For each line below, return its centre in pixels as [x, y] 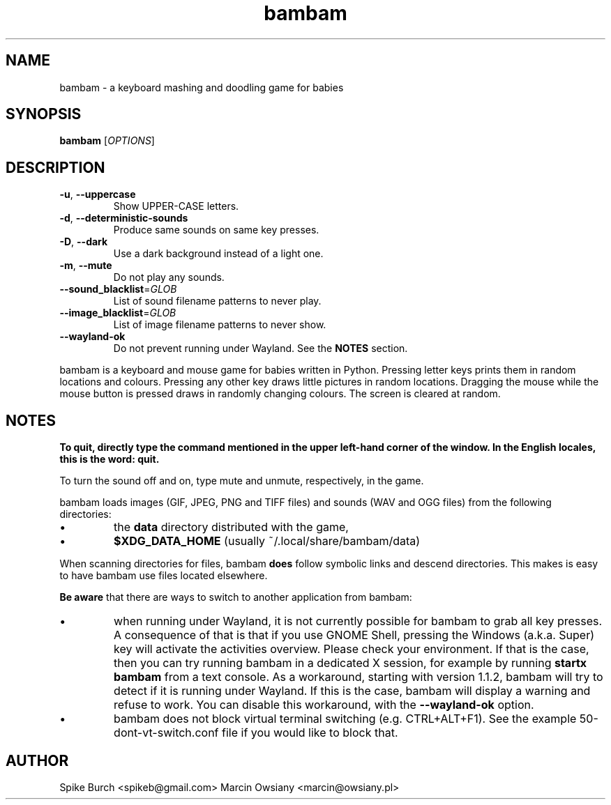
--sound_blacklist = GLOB [118, 289]
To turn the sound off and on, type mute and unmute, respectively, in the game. [242, 481]
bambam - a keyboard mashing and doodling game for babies [202, 87]
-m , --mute [86, 266]
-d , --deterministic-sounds [124, 218]
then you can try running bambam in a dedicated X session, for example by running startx [350, 663]
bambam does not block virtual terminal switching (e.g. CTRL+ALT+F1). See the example [345, 719]
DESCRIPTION [55, 167]
